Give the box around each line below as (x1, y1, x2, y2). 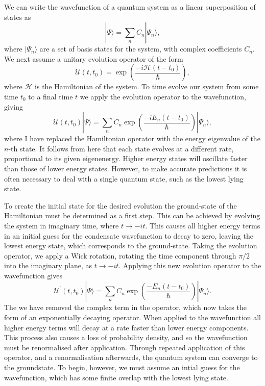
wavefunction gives (4, 270, 63, 280)
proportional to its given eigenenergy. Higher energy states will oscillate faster (4, 153, 248, 164)
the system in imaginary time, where (4, 220, 119, 230)
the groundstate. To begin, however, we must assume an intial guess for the (4, 362, 240, 373)
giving (4, 101, 23, 112)
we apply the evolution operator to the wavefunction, (80, 91, 247, 101)
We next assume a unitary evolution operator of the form (4, 53, 183, 64)
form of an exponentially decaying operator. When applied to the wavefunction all (4, 312, 261, 323)
